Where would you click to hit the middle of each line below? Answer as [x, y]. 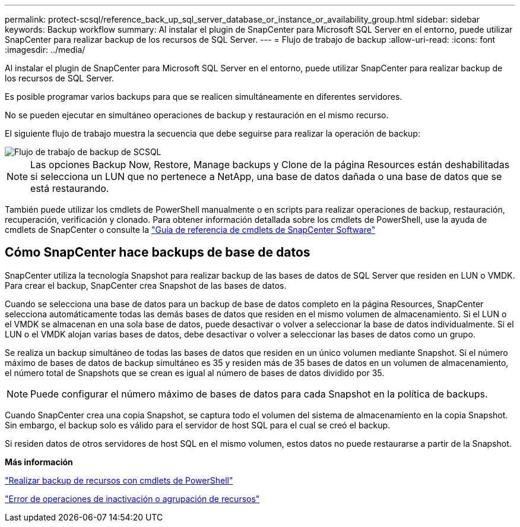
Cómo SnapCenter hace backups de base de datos [158, 253]
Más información [39, 462]
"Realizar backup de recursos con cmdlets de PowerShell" [119, 480]
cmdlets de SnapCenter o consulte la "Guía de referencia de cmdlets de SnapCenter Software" [190, 230]
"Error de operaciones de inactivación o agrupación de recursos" [132, 498]
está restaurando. [70, 188]
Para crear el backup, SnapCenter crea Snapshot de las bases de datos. [146, 285]
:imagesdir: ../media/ [45, 50]
